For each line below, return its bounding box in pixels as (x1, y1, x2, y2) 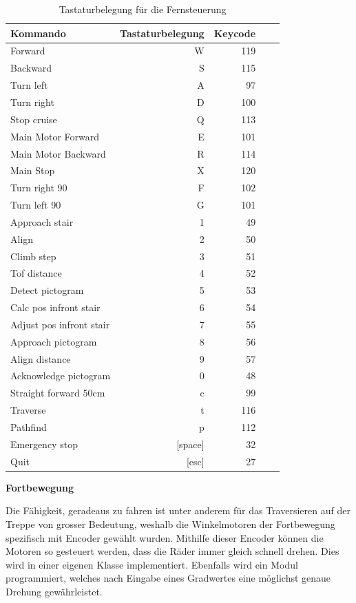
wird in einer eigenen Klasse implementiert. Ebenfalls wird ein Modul (6, 557, 298, 571)
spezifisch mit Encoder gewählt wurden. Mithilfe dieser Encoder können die (6, 530, 324, 544)
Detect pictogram (10, 283, 84, 297)
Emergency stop (10, 436, 78, 451)
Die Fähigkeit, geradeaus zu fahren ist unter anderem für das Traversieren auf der (6, 503, 350, 518)
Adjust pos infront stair (10, 317, 110, 331)
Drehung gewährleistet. (6, 584, 103, 598)
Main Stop (10, 163, 55, 178)
